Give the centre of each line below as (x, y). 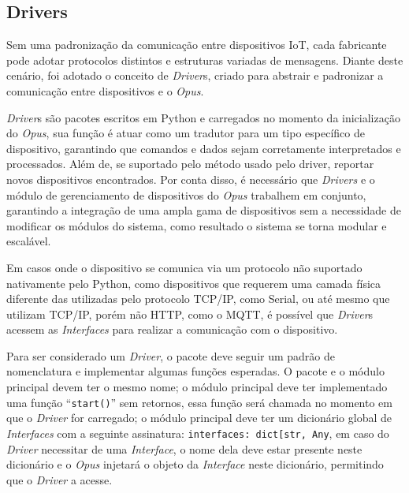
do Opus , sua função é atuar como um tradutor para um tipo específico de (186, 133)
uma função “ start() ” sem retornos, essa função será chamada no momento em (199, 402)
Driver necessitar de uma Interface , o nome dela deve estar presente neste (184, 448)
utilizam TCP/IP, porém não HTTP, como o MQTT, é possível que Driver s (190, 314)
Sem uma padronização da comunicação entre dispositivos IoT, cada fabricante (197, 45)
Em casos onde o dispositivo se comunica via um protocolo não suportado (184, 267)
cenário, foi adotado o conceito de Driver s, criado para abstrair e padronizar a (195, 75)
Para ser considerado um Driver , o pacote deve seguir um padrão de (171, 355)
